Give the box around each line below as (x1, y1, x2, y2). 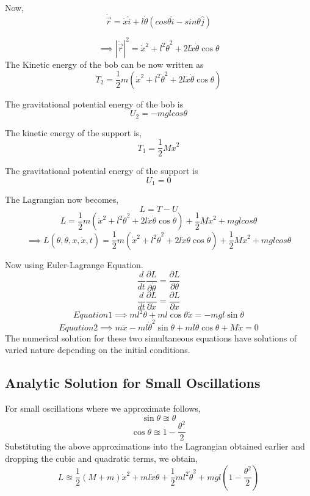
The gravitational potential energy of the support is (5, 164, 198, 177)
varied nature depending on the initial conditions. (5, 343, 190, 356)
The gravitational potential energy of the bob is (5, 97, 184, 110)
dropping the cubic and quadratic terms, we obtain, (5, 452, 198, 465)
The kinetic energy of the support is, (5, 126, 142, 139)
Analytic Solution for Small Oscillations (5, 373, 261, 392)
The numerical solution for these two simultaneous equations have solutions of (5, 331, 297, 344)
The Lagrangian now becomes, (5, 193, 119, 206)
